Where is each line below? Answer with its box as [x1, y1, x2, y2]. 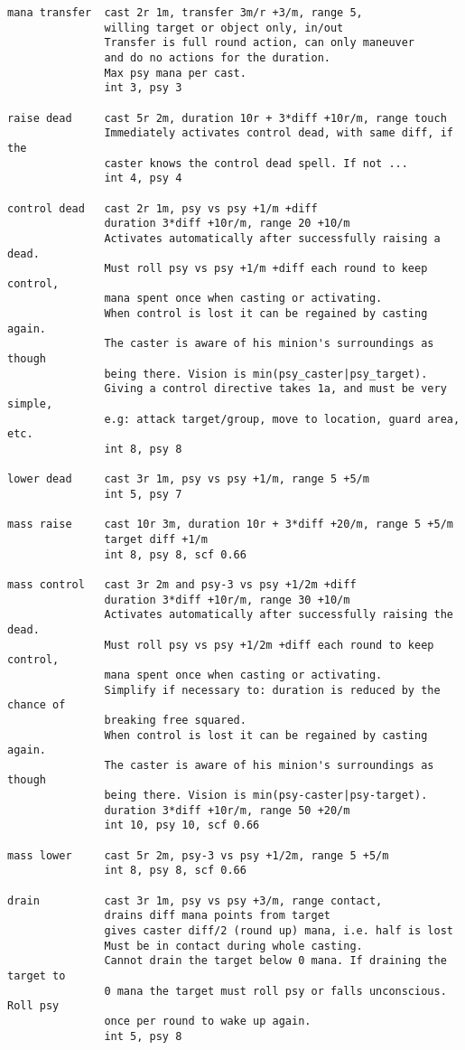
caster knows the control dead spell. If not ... [104, 156, 408, 170]
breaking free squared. [104, 713, 246, 727]
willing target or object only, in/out [104, 21, 344, 34]
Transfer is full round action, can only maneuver [104, 36, 415, 50]
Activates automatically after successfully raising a [104, 231, 441, 245]
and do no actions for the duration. [104, 51, 330, 64]
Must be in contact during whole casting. [104, 939, 363, 952]
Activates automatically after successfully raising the [104, 608, 453, 622]
